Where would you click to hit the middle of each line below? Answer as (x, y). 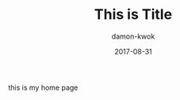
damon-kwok (133, 36)
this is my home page (43, 87)
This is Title (133, 15)
